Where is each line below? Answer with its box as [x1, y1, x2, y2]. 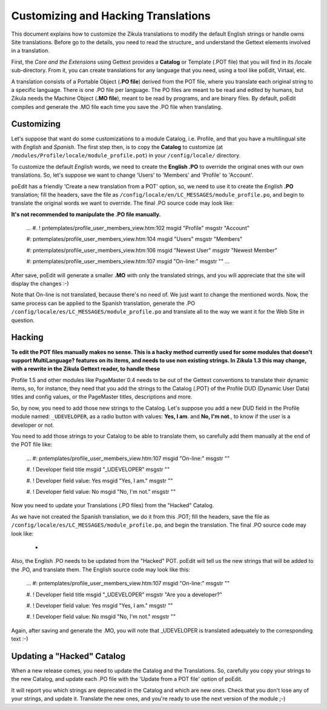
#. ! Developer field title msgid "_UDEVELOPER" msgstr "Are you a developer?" [26, 591, 222, 598]
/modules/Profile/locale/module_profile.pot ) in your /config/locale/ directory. [11, 152, 241, 159]
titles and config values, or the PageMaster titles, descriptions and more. [11, 393, 193, 401]
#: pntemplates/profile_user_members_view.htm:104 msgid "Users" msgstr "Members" [26, 235, 243, 243]
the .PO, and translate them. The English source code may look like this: [11, 566, 190, 573]
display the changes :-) [11, 280, 69, 288]
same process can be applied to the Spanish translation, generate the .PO [11, 300, 196, 307]
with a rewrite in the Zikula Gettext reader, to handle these [11, 365, 160, 372]
